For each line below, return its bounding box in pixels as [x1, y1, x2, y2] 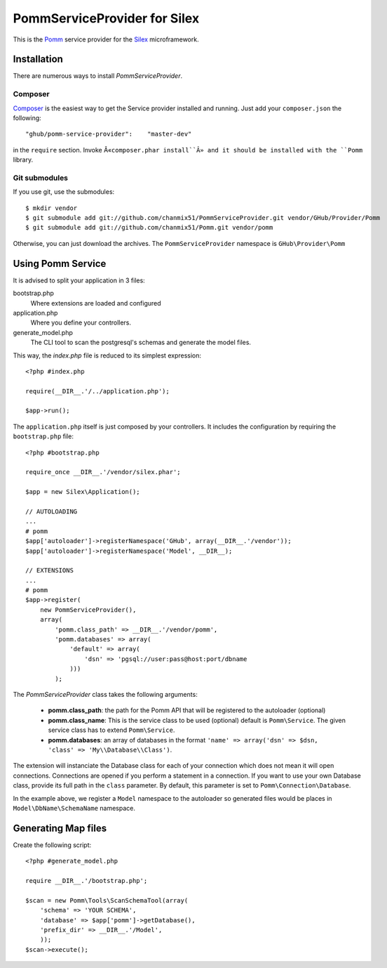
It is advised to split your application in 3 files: [13, 276, 145, 284]
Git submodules [13, 173, 69, 183]
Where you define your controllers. [30, 318, 132, 327]
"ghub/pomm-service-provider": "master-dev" [25, 130, 192, 138]
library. [13, 155, 34, 164]
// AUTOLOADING [25, 507, 78, 516]
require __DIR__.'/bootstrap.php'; [25, 877, 148, 884]
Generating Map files [13, 822, 107, 834]
